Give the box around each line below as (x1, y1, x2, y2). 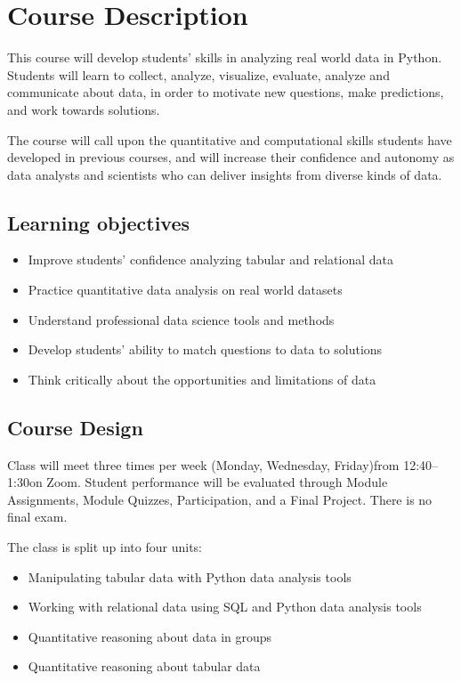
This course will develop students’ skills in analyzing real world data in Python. (7, 48, 442, 67)
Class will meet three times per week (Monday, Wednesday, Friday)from (7, 455, 400, 474)
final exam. (7, 507, 68, 526)
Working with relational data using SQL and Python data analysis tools (28, 597, 422, 616)
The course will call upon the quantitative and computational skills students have (7, 130, 452, 149)
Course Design (7, 413, 143, 441)
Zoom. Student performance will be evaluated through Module (46, 473, 388, 491)
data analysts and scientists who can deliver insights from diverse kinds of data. (7, 165, 442, 183)
